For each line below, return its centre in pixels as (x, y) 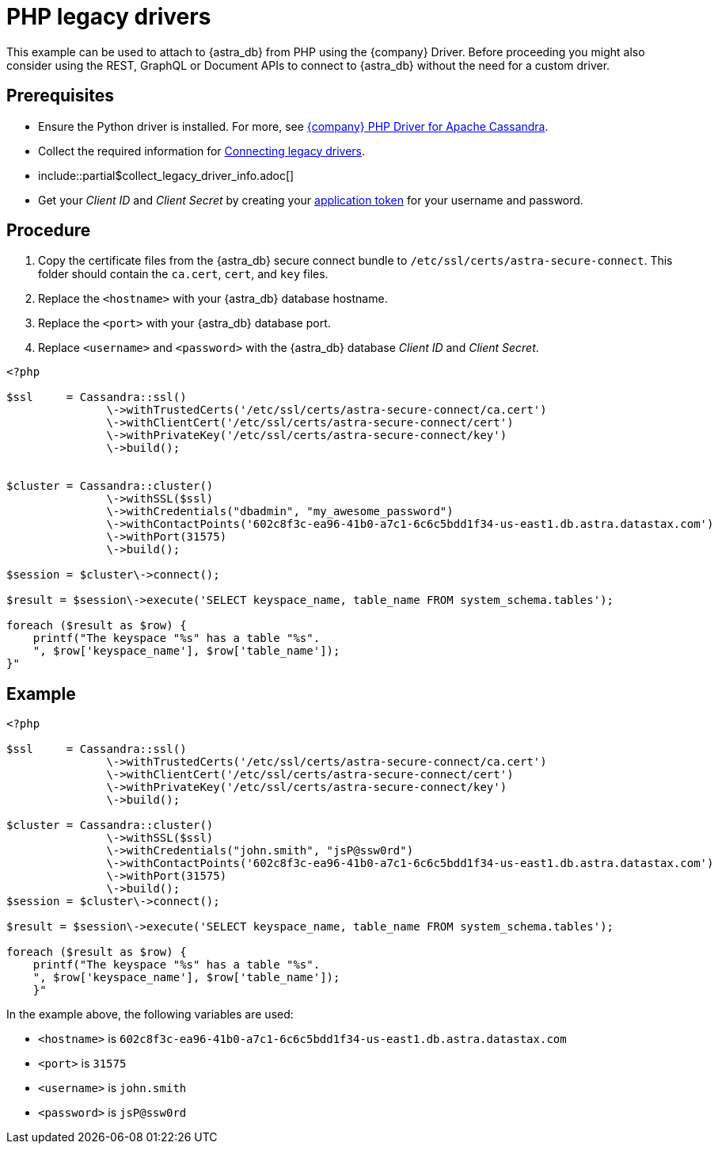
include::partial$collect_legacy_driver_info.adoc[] (166, 175)
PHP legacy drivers (109, 17)
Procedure (49, 231)
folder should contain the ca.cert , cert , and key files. (183, 274)
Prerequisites (60, 96)
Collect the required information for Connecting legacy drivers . (202, 151)
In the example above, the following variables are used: (150, 1014)
